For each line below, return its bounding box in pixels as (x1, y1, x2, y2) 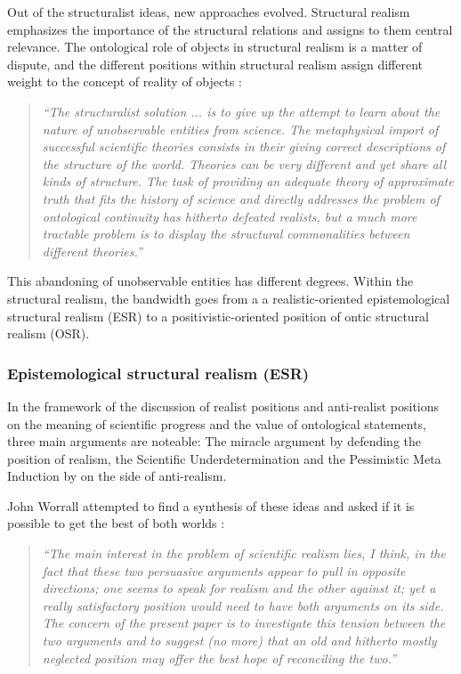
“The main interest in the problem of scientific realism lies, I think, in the (42, 544, 446, 563)
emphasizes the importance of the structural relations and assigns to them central (7, 20, 453, 38)
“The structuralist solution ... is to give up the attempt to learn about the (42, 102, 441, 120)
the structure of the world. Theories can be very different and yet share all (42, 154, 447, 173)
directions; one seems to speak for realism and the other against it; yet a (42, 579, 436, 597)
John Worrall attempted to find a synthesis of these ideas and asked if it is (7, 496, 415, 515)
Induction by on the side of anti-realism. (7, 467, 227, 485)
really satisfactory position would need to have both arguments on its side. (42, 596, 444, 614)
